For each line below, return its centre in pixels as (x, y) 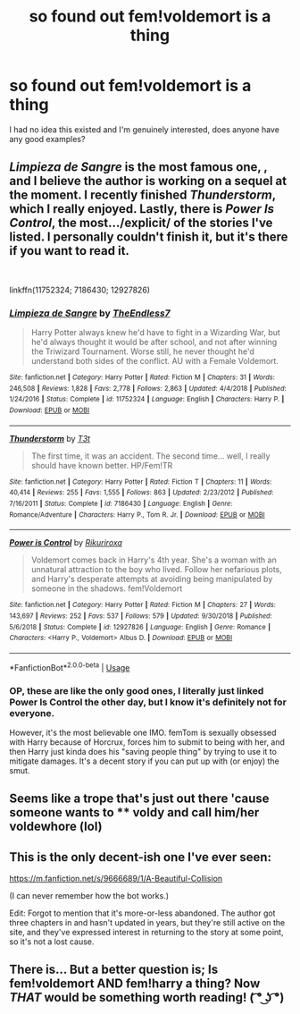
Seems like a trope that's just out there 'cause (139, 799)
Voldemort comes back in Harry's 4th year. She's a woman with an (154, 560)
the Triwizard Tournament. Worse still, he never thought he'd (142, 351)
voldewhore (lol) (56, 827)
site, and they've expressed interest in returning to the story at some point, (146, 933)
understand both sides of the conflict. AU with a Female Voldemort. (155, 361)
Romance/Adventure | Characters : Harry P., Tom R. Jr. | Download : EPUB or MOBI (137, 515)
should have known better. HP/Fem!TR (102, 465)
